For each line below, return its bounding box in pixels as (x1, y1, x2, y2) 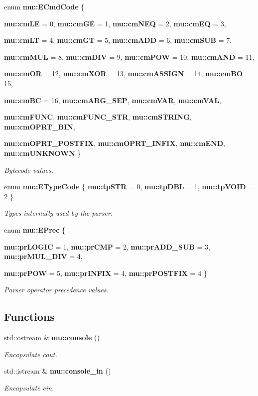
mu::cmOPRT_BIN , (4, 121, 75, 132)
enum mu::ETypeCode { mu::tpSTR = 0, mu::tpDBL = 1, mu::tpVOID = (4, 181, 254, 192)
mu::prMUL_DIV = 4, (4, 251, 83, 262)
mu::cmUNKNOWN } (4, 147, 81, 158)
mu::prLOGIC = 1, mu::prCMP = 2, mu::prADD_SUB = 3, (4, 241, 210, 252)
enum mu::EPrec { (4, 224, 65, 235)
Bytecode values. (4, 164, 53, 175)
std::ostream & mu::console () (4, 332, 100, 343)
